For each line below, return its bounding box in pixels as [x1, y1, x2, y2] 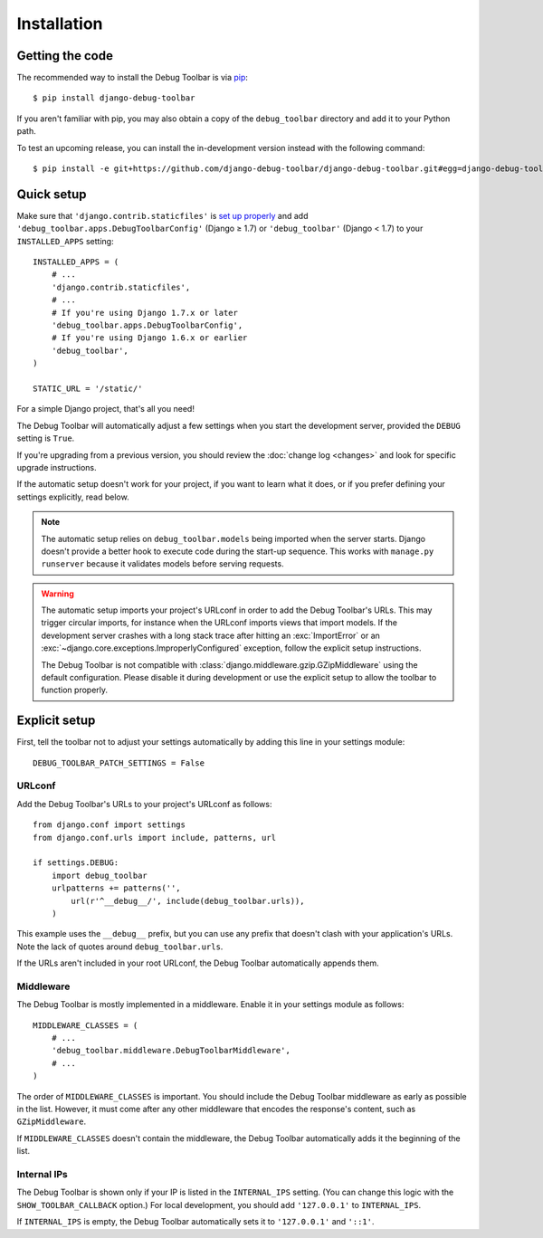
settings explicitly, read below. [16, 491, 130, 502]
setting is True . [16, 433, 75, 443]
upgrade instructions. [16, 462, 97, 472]
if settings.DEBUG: [33, 858, 119, 868]
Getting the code [16, 48, 113, 63]
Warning [41, 588, 74, 599]
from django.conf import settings [33, 820, 186, 830]
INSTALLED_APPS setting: [16, 235, 114, 246]
